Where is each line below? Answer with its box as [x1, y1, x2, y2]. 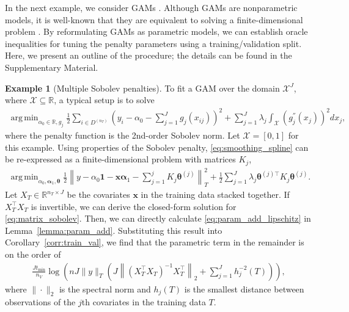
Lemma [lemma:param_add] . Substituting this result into [5, 223, 222, 236]
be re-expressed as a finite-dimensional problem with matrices [5, 153, 236, 165]
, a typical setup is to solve [54, 93, 155, 106]
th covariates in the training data [81, 296, 206, 308]
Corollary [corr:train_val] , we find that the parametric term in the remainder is [5, 236, 304, 249]
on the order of [5, 247, 61, 260]
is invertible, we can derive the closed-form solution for [31, 200, 237, 212]
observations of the [5, 296, 76, 308]
